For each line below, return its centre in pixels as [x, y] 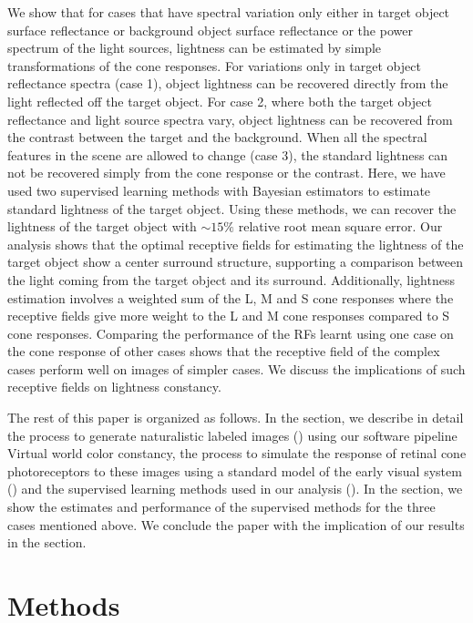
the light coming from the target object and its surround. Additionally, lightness [231, 279]
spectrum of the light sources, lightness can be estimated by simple [195, 48]
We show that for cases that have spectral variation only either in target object [229, 12]
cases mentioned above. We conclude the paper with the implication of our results [236, 524]
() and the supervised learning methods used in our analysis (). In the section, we [235, 489]
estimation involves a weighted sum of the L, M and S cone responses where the [231, 297]
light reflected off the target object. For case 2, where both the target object [220, 101]
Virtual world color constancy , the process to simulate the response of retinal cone [237, 453]
